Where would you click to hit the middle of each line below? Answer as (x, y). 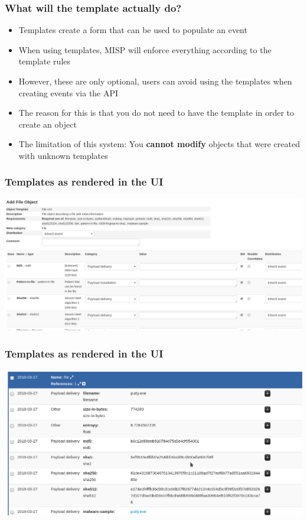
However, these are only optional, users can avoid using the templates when (155, 81)
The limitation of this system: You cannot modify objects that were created (159, 144)
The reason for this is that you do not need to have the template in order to (156, 113)
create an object (48, 124)
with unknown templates (63, 155)
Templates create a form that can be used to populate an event (133, 30)
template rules (45, 61)
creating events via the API (68, 92)
